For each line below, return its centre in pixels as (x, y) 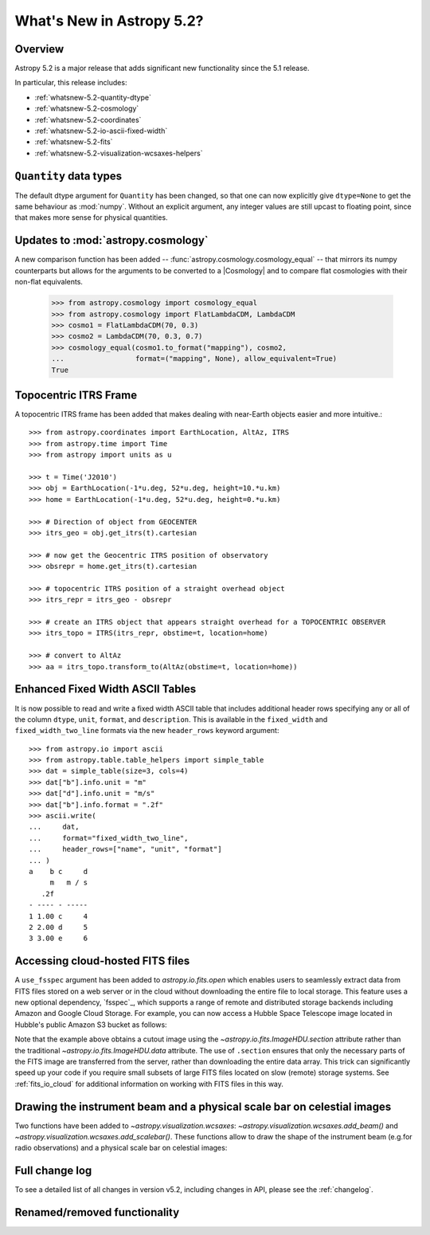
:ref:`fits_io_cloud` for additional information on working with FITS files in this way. (149, 1084)
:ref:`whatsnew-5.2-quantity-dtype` (93, 97)
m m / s (69, 883)
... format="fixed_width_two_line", (109, 838)
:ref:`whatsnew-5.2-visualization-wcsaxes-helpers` (119, 153)
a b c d (59, 871)
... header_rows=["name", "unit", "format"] (125, 849)
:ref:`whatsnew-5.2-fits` (74, 142)
